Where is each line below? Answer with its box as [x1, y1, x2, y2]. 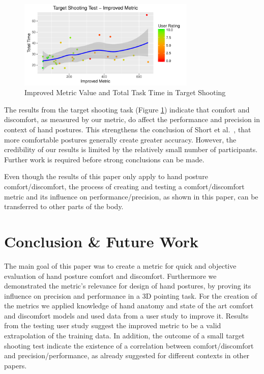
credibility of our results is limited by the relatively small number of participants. [4, 144, 258, 155]
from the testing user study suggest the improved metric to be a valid [4, 320, 221, 331]
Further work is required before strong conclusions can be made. [4, 154, 204, 164]
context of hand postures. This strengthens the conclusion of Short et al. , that [4, 124, 251, 135]
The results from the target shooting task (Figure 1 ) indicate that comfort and [4, 104, 250, 114]
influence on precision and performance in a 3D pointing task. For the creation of [4, 290, 257, 301]
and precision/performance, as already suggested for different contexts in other [4, 350, 250, 361]
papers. [4, 360, 27, 370]
